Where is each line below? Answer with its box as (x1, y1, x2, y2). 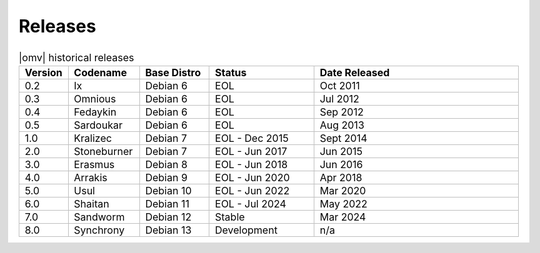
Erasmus (73, 157, 115, 171)
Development (215, 223, 278, 237)
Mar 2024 (319, 210, 367, 224)
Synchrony (73, 223, 125, 237)
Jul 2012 (319, 91, 360, 105)
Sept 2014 (319, 131, 368, 145)
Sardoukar (73, 118, 123, 132)
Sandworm (73, 210, 125, 224)
